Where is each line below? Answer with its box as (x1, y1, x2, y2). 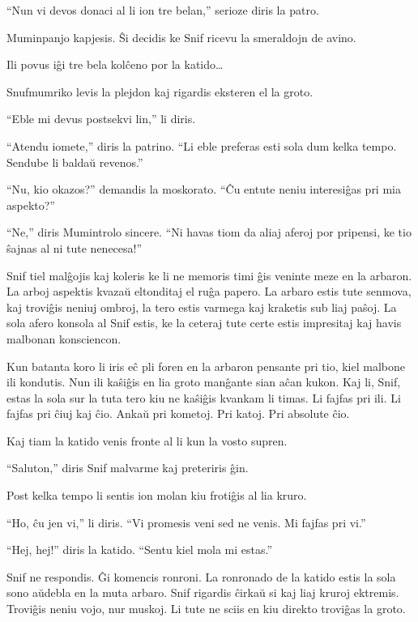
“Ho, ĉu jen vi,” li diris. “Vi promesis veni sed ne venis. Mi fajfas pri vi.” (6, 513, 366, 530)
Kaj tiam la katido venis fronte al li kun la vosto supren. (6, 432, 288, 449)
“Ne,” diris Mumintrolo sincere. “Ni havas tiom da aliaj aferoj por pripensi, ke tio (6, 224, 412, 241)
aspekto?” (6, 196, 55, 213)
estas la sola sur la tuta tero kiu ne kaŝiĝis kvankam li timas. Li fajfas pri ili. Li (6, 389, 401, 406)
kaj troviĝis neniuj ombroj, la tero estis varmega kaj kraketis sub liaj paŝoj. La (6, 298, 397, 315)
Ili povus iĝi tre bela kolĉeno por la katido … (6, 56, 224, 73)
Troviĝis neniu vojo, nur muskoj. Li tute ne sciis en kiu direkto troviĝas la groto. (6, 600, 406, 617)
